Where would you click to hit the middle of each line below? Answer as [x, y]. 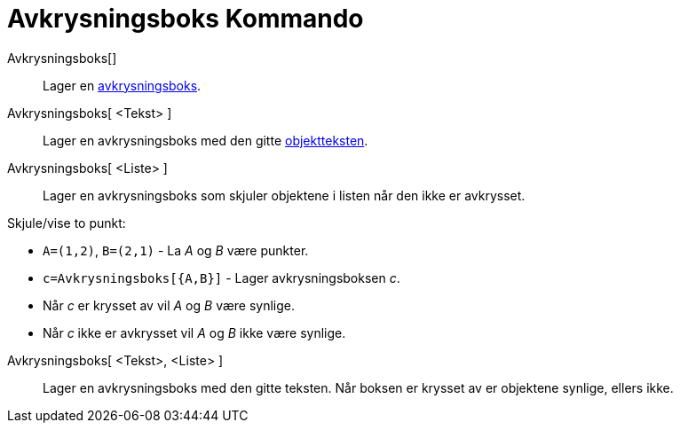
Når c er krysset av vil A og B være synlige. [169, 305]
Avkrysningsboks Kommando [186, 19]
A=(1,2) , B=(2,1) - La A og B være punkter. [176, 250]
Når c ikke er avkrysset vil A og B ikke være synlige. [194, 332]
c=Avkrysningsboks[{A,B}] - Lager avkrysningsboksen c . [221, 278]
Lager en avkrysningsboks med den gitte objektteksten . [206, 140]
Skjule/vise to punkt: [67, 223]
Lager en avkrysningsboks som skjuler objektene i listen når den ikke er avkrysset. [284, 195]
